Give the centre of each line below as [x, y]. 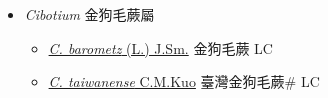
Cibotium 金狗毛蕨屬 [89, 14]
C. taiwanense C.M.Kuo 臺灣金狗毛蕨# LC [184, 81]
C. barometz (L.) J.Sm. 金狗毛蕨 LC [160, 47]
